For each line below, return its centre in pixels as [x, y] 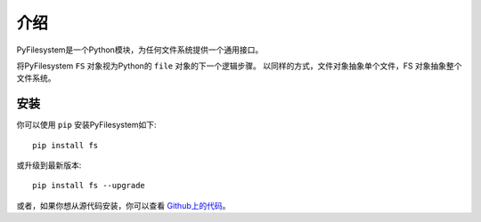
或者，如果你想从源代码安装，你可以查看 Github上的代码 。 [123, 205]
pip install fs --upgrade [89, 186]
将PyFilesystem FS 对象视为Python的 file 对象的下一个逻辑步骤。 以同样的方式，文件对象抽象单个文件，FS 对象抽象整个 [239, 66]
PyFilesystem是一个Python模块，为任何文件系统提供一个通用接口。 [140, 50]
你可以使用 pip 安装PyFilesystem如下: [86, 125]
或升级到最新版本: [49, 165]
